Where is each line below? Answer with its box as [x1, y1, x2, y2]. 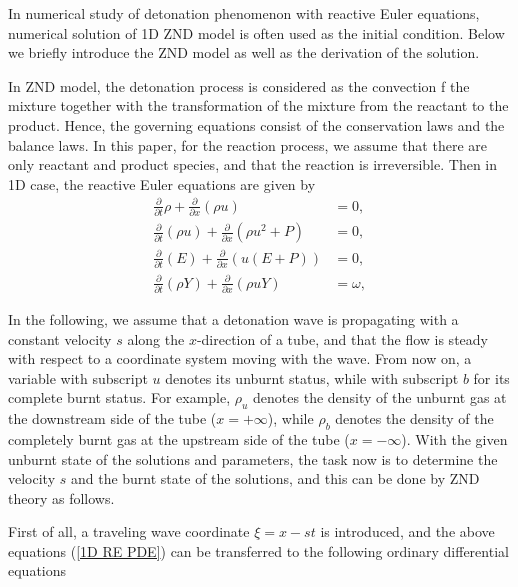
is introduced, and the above [320, 521, 495, 542]
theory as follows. [8, 487, 115, 508]
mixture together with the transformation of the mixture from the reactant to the [8, 95, 509, 116]
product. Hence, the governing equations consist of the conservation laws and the [8, 114, 505, 135]
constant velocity [8, 328, 112, 349]
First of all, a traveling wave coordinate [8, 521, 250, 542]
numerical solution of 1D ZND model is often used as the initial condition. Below [8, 22, 505, 43]
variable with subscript [8, 367, 148, 388]
